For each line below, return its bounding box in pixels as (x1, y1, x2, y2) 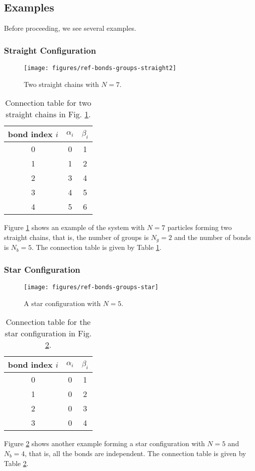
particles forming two (167, 222, 232, 233)
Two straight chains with (24, 78, 99, 89)
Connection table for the (5, 316, 91, 328)
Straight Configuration (4, 44, 96, 56)
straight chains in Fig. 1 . (5, 108, 91, 120)
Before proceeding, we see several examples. (4, 23, 136, 33)
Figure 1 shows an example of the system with (4, 222, 145, 233)
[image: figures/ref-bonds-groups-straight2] (24, 65, 176, 72)
